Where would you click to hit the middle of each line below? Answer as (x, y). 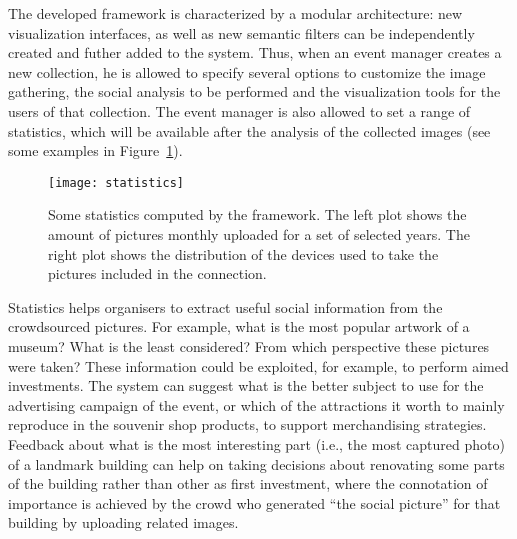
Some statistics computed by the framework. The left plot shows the (257, 214)
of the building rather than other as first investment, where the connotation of (248, 483)
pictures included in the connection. (157, 273)
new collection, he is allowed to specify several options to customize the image (247, 71)
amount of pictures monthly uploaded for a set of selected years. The (259, 234)
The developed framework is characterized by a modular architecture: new (235, 13)
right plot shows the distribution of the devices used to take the (243, 253)
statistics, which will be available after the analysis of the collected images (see (249, 130)
